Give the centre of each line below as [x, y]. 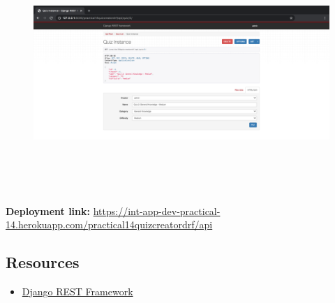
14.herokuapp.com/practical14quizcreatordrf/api [109, 224]
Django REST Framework [77, 291]
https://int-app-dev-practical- [157, 210]
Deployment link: [48, 210]
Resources [43, 262]
